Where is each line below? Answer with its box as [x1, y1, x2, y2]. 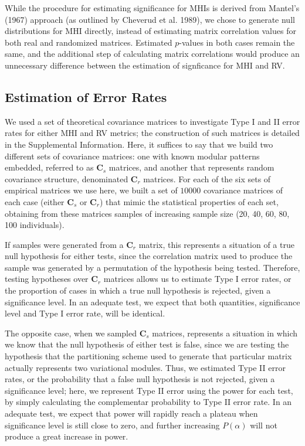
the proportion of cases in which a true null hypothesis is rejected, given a [5, 284, 271, 297]
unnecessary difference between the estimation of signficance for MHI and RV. [5, 59, 285, 71]
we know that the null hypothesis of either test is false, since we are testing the [5, 338, 289, 350]
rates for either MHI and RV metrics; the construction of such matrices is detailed [5, 127, 300, 139]
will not [250, 418, 277, 431]
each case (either [5, 195, 65, 207]
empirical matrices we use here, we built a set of [5, 184, 178, 196]
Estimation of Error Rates [5, 87, 167, 105]
